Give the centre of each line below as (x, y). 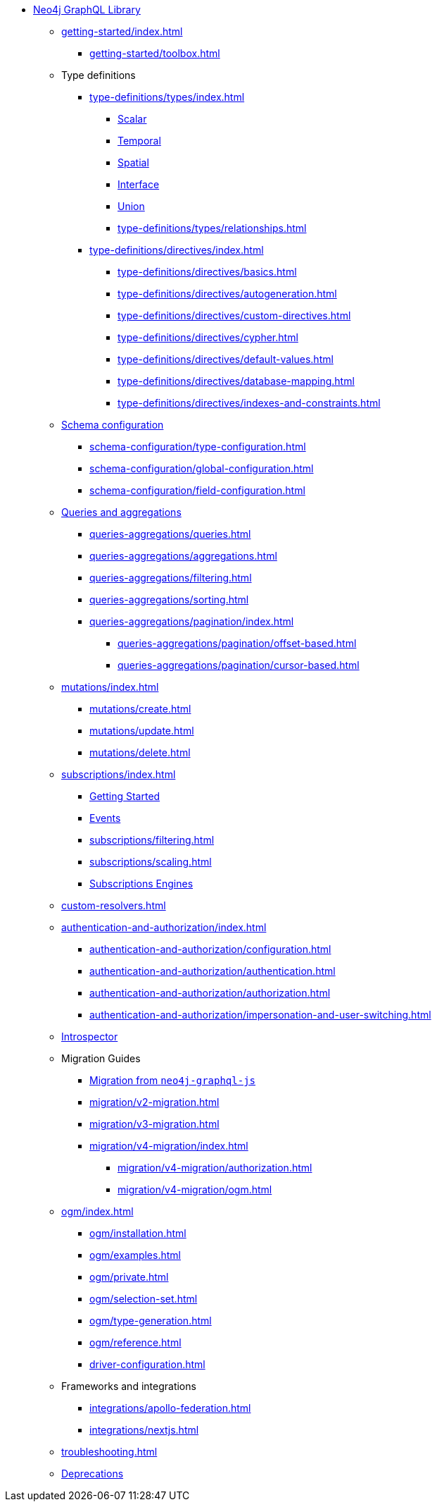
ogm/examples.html (135, 1255)
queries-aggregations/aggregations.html (183, 556)
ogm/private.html (129, 1277)
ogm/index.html (97, 1211)
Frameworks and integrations (129, 1386)
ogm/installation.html (138, 1233)
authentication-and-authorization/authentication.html (213, 971)
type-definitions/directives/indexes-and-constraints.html (249, 403)
